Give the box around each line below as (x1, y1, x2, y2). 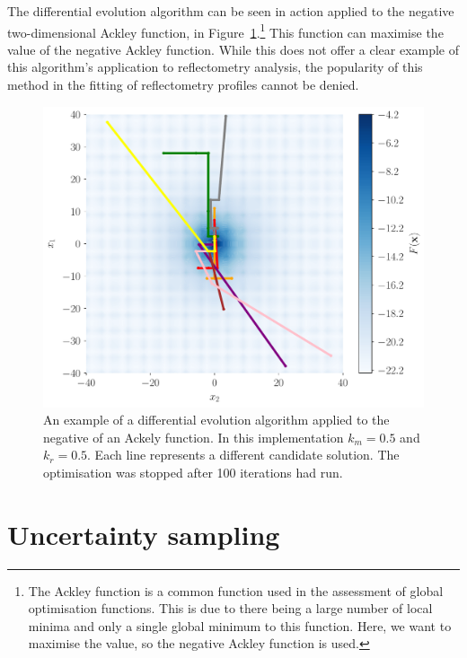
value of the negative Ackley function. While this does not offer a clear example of (7, 39, 460, 58)
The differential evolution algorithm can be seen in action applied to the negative (7, 2, 454, 20)
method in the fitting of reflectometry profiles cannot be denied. (7, 75, 359, 94)
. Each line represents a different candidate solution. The (87, 445, 400, 464)
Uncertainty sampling (7, 515, 280, 552)
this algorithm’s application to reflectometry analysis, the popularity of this (7, 57, 423, 76)
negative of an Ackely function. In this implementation (43, 427, 344, 446)
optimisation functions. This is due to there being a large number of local (28, 599, 433, 618)
